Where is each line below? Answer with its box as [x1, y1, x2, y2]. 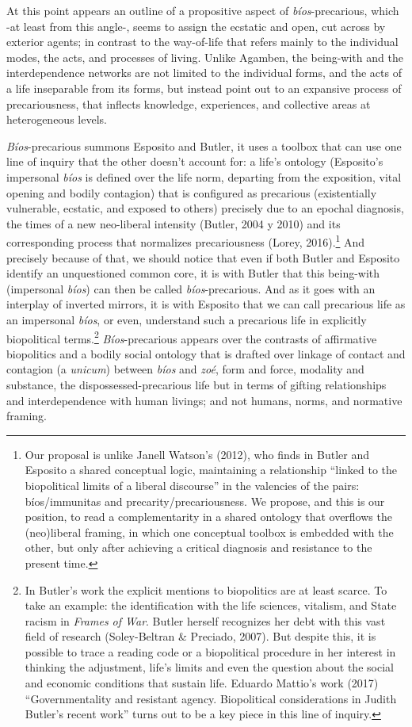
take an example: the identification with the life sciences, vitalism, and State [25, 597, 397, 614]
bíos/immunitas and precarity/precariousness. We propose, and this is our [25, 492, 385, 509]
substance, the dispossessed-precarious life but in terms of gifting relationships [6, 376, 387, 392]
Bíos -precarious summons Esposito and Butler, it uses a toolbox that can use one [6, 137, 402, 154]
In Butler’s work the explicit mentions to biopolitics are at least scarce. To [25, 581, 387, 598]
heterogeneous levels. [6, 111, 107, 128]
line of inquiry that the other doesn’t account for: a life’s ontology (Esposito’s [6, 153, 383, 170]
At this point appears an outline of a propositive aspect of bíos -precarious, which [6, 2, 399, 18]
